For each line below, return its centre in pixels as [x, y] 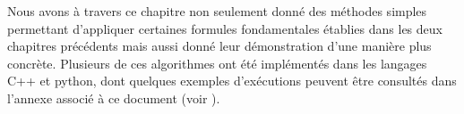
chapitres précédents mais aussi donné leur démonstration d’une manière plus [219, 46]
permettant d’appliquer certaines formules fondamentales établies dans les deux [225, 28]
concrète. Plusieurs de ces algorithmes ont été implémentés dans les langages [217, 63]
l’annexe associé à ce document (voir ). [114, 98]
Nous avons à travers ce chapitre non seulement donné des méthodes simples [217, 11]
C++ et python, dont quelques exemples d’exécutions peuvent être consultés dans [232, 81]
